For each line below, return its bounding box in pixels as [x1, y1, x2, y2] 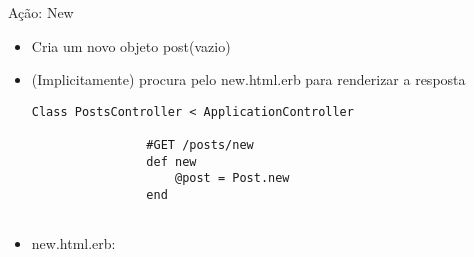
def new [146, 154, 197, 169]
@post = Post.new [174, 171, 290, 186]
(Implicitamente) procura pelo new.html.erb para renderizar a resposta [31, 69, 466, 90]
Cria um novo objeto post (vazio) [31, 35, 231, 56]
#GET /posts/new [146, 138, 254, 153]
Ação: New [8, 2, 74, 22]
